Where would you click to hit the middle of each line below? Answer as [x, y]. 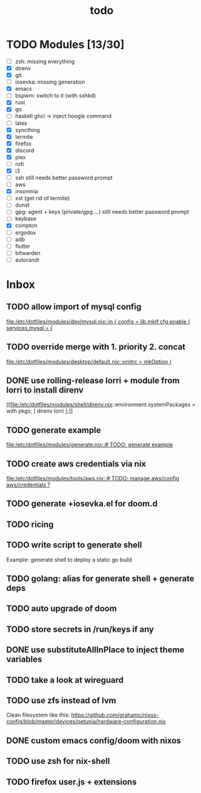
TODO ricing [30, 524]
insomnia [26, 191]
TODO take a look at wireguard [65, 680]
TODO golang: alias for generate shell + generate [100, 579]
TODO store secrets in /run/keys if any [80, 629]
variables [24, 659]
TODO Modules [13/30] [65, 45]
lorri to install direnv [45, 390]
